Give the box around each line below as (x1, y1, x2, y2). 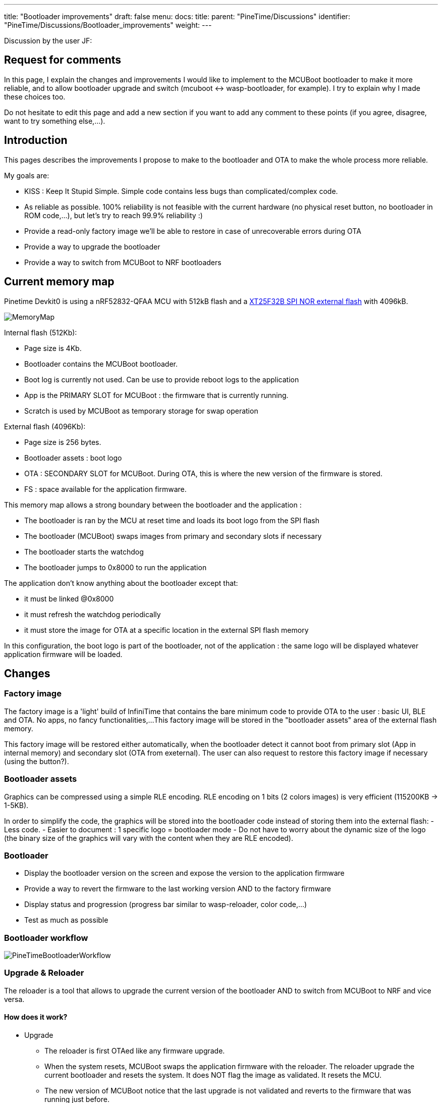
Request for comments (4, 54, 122, 67)
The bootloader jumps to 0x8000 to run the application (24, 563, 207, 572)
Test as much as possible (24, 916, 108, 925)
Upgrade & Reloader (4, 968, 84, 978)
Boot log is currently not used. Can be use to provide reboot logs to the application (24, 375, 299, 384)
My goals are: (4, 171, 49, 180)
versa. (4, 994, 25, 1004)
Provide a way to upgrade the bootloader (24, 242, 160, 251)
